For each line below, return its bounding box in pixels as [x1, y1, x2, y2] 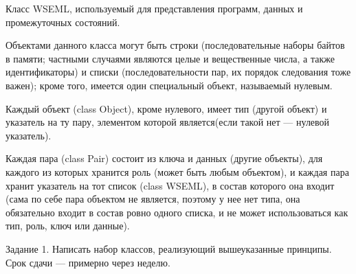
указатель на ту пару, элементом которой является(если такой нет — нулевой [5, 115, 330, 129]
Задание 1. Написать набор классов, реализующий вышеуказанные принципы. [5, 241, 332, 255]
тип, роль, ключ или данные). [5, 218, 130, 233]
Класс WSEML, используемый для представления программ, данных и [5, 1, 303, 15]
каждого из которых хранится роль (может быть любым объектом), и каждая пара [5, 164, 349, 179]
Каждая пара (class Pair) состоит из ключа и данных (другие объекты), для [5, 151, 323, 165]
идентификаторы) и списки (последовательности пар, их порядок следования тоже [5, 65, 351, 79]
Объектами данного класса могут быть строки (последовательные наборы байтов [5, 38, 345, 52]
